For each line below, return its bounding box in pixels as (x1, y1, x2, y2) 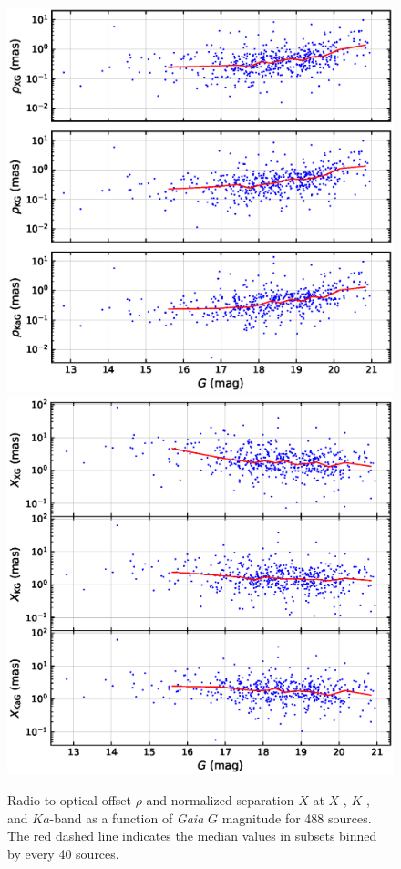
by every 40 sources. (7, 843, 119, 863)
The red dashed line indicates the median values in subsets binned (7, 826, 377, 845)
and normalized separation (146, 791, 294, 809)
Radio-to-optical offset (7, 791, 131, 809)
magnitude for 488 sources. (221, 808, 372, 827)
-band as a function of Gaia (49, 808, 204, 827)
